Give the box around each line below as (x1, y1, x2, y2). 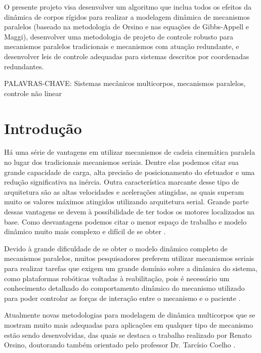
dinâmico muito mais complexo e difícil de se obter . (4, 226, 166, 237)
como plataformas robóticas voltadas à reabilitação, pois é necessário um (4, 273, 230, 283)
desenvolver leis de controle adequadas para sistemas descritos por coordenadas (4, 51, 249, 61)
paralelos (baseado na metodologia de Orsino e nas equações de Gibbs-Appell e (4, 21, 249, 32)
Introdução (4, 117, 82, 138)
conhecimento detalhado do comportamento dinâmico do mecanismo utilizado (4, 283, 245, 293)
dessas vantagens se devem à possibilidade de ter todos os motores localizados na (4, 206, 255, 217)
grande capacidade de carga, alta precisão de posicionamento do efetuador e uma (4, 166, 255, 177)
